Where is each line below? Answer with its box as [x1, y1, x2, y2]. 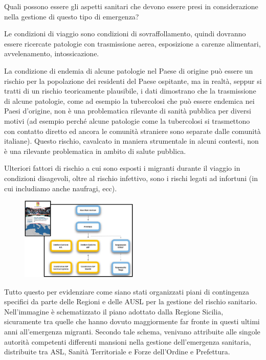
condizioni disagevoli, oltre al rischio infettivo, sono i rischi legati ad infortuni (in [4, 172, 258, 183]
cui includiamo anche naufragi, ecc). [4, 183, 117, 193]
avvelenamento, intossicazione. [4, 48, 99, 59]
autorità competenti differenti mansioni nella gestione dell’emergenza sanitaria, [4, 336, 251, 347]
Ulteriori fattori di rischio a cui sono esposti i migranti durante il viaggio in [4, 163, 240, 173]
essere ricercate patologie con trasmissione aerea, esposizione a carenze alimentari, [4, 38, 261, 49]
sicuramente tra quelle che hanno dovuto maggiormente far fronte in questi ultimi [4, 316, 260, 327]
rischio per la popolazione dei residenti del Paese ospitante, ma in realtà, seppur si [4, 75, 262, 86]
